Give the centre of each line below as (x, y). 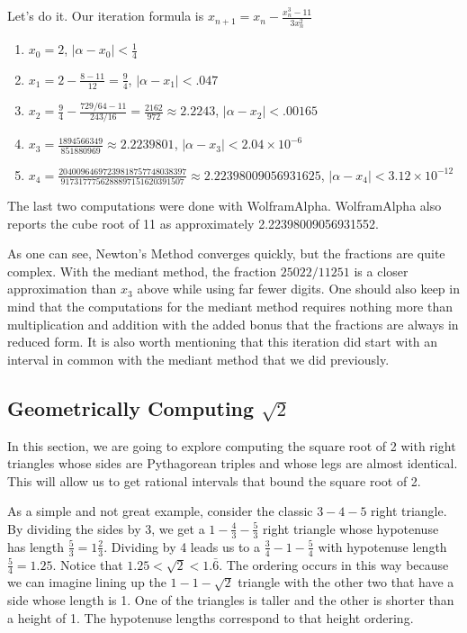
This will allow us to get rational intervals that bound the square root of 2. (214, 480)
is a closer (381, 271)
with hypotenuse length (382, 546)
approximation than (62, 289)
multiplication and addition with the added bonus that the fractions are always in (233, 324)
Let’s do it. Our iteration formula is (106, 16)
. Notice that (88, 564)
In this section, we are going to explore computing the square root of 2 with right (232, 445)
